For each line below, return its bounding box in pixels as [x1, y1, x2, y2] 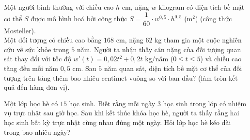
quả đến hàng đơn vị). [4, 82, 70, 92]
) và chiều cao [200, 54, 242, 64]
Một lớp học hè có [4, 98, 58, 108]
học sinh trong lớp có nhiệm [163, 98, 247, 108]
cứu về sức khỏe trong [4, 44, 69, 54]
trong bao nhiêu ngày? [4, 126, 71, 137]
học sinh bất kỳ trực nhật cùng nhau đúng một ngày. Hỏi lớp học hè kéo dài [4, 117, 231, 127]
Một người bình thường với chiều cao [4, 2, 114, 12]
